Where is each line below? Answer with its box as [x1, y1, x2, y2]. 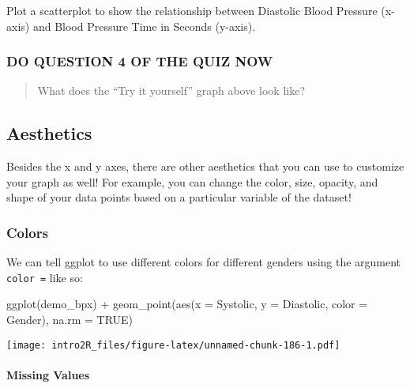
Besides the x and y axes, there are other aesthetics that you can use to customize [6, 158, 404, 175]
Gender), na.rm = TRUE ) [6, 311, 134, 328]
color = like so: [6, 269, 83, 285]
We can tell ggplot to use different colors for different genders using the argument [6, 254, 401, 270]
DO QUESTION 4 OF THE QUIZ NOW [6, 51, 273, 71]
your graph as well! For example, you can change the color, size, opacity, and [6, 173, 378, 190]
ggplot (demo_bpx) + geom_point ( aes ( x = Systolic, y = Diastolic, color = [6, 296, 368, 312]
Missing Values [6, 366, 90, 382]
